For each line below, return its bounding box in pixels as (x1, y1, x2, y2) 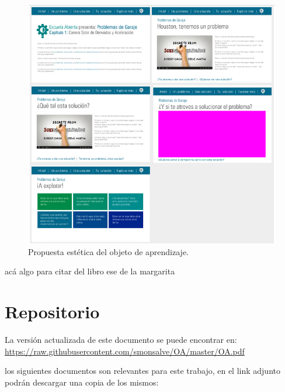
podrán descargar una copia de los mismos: (5, 376, 159, 388)
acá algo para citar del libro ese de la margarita (5, 265, 175, 277)
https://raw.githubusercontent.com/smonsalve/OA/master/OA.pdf (5, 345, 245, 357)
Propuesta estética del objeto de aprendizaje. (28, 245, 189, 257)
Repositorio (5, 300, 100, 324)
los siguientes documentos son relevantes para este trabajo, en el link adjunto (5, 365, 280, 377)
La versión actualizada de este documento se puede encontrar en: (5, 333, 237, 346)
